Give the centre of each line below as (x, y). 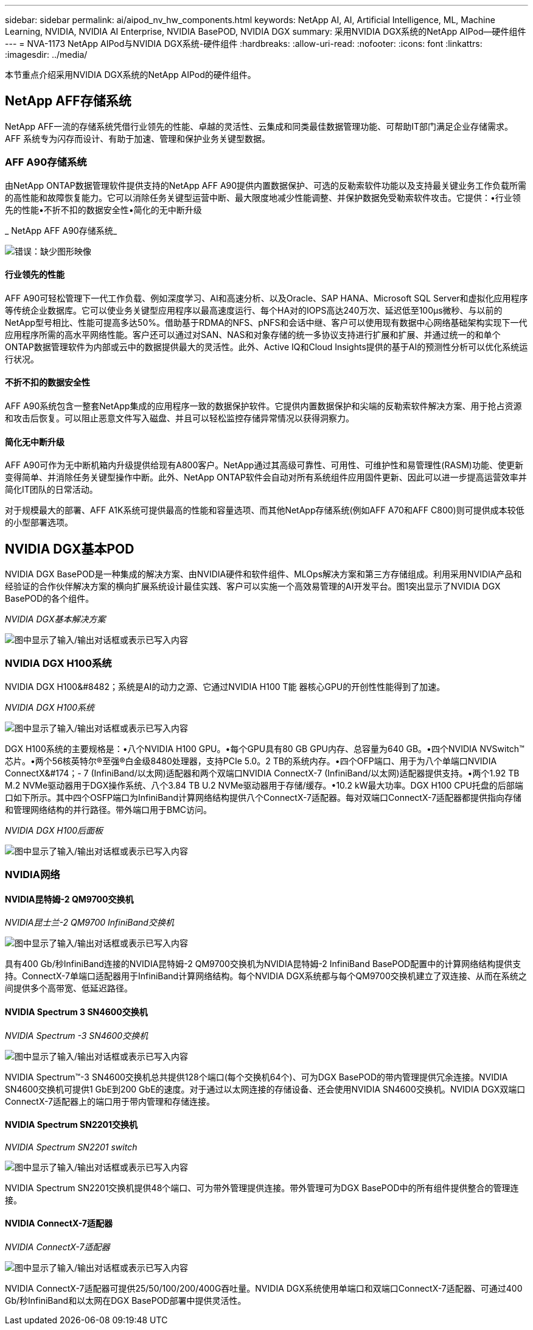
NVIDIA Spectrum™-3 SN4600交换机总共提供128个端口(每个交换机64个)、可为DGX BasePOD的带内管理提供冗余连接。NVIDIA (256, 1077)
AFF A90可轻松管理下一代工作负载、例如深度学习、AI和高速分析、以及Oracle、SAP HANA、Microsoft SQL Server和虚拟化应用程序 (266, 298)
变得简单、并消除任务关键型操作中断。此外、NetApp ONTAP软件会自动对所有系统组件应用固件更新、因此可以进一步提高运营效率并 (266, 477)
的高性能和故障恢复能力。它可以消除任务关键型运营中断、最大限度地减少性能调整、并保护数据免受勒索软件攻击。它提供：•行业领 (263, 197)
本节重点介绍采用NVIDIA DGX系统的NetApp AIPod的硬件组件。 (131, 75)
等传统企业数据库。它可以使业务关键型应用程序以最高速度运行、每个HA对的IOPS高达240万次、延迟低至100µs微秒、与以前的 (254, 310)
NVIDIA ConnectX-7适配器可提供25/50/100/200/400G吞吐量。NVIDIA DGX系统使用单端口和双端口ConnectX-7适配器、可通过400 (264, 1289)
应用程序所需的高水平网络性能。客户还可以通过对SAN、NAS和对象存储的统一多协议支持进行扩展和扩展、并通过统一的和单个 (253, 334)
